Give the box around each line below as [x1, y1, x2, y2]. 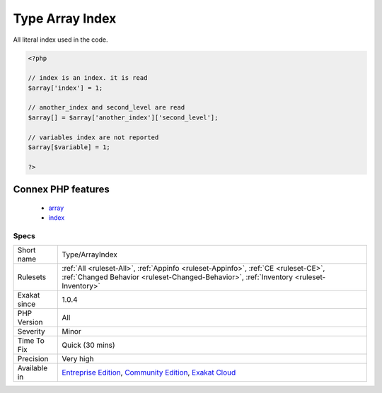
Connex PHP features [13, 184, 110, 196]
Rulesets [17, 272, 46, 282]
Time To [17, 336, 45, 346]
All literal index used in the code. [13, 35, 108, 44]
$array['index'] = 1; [28, 83, 103, 92]
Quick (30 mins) [62, 340, 115, 350]
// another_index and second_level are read [28, 103, 185, 112]
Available [17, 363, 48, 373]
